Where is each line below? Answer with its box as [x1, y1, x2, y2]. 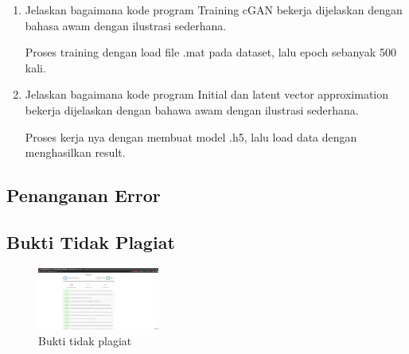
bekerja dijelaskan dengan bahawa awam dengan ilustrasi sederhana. [25, 101, 359, 118]
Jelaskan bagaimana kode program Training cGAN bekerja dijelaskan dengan [25, 2, 403, 18]
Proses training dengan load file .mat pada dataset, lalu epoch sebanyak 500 [25, 44, 396, 60]
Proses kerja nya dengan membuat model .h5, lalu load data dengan [25, 128, 357, 145]
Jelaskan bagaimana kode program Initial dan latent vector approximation [25, 86, 389, 103]
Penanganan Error [6, 183, 161, 208]
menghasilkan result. [25, 144, 126, 161]
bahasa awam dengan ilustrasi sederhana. [25, 17, 227, 33]
